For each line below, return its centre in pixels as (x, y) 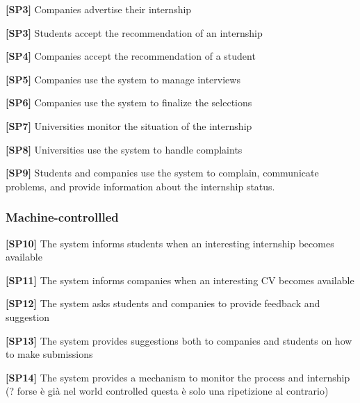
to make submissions (49, 354)
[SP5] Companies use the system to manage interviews (123, 79)
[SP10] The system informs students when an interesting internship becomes (170, 243)
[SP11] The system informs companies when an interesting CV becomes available (180, 280)
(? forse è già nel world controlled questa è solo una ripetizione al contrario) (167, 391)
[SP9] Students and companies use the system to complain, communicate (162, 173)
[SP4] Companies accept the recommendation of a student (131, 56)
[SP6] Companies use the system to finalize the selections (129, 102)
